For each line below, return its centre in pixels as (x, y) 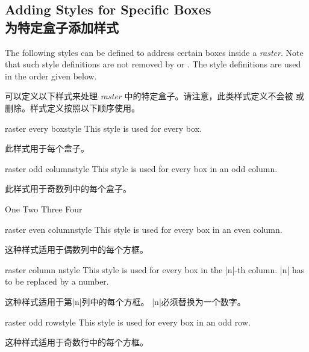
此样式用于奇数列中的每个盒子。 (68, 189)
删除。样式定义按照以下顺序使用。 (72, 107)
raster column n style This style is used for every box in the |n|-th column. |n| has (155, 269)
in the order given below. (51, 76)
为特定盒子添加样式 (62, 27)
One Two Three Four (44, 208)
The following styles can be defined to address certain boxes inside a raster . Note (154, 52)
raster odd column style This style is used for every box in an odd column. (141, 168)
